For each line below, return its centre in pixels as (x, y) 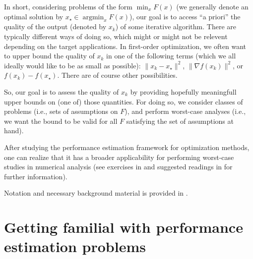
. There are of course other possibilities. (117, 75)
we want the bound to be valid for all (61, 121)
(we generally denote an (212, 6)
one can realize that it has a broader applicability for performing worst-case (119, 157)
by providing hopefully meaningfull (183, 91)
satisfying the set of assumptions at (180, 121)
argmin (93, 17)
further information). (36, 176)
